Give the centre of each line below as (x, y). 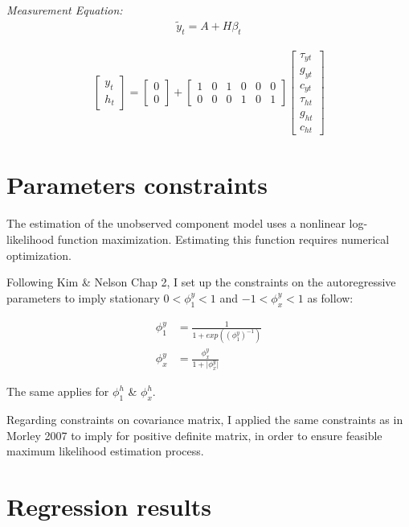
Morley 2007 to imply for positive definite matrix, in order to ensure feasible (194, 435)
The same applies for (58, 391)
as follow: (330, 297)
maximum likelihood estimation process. (105, 451)
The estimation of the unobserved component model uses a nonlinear (176, 223)
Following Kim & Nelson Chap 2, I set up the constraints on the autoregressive (201, 282)
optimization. (39, 255)
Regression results (109, 506)
